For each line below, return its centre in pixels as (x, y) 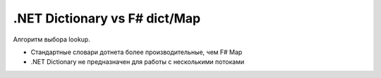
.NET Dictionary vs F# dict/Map (107, 18)
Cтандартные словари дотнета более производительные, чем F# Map (137, 52)
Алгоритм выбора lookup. (52, 39)
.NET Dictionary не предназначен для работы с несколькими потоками (138, 62)
